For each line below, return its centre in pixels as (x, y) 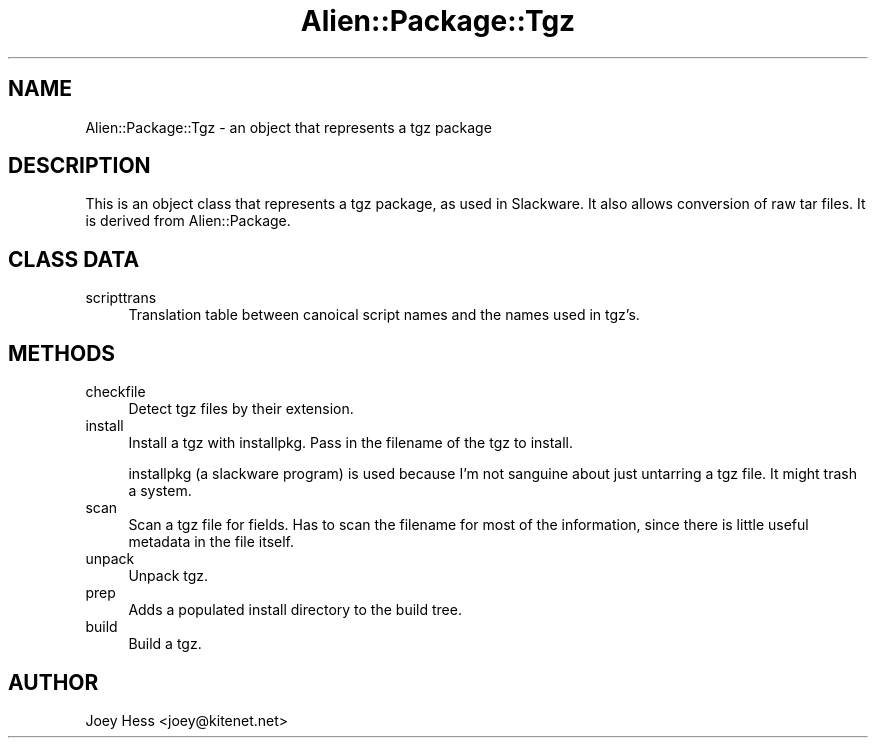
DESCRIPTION (79, 166)
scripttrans (121, 298)
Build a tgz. (165, 644)
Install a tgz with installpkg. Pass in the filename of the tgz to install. (351, 443)
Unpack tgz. (168, 576)
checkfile (115, 392)
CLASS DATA (74, 259)
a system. (160, 491)
